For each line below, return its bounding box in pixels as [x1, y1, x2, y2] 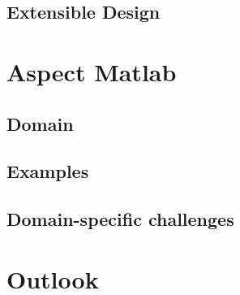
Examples [6, 158, 89, 184]
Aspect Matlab [6, 54, 177, 88]
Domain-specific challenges [6, 206, 234, 232]
